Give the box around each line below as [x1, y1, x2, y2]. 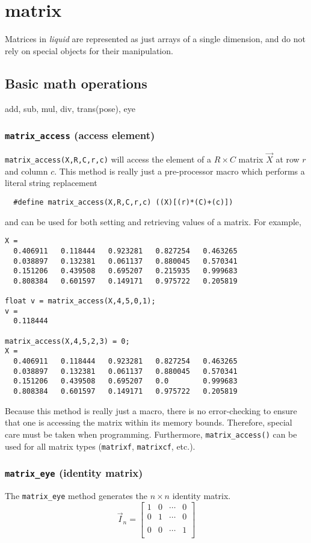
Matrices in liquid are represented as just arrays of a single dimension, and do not [5, 33, 306, 45]
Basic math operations [5, 73, 147, 92]
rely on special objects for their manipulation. [5, 44, 173, 57]
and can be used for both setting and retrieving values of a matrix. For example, [5, 215, 301, 228]
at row [276, 153, 300, 166]
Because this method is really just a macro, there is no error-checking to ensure [5, 404, 297, 417]
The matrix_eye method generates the [5, 489, 147, 501]
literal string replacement [5, 176, 97, 189]
